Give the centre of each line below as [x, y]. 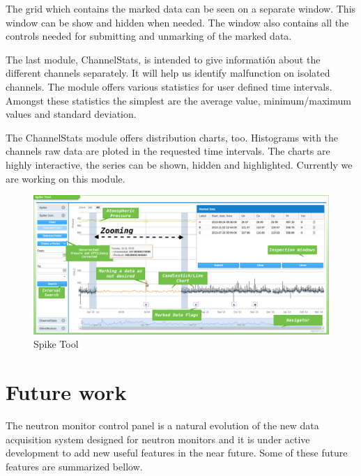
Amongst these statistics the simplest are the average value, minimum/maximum [178, 100]
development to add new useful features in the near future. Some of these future [177, 453]
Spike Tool [56, 344]
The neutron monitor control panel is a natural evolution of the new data [162, 425]
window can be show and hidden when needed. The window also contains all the [177, 22]
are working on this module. [66, 178]
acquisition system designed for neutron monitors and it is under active [158, 439]
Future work [66, 392]
